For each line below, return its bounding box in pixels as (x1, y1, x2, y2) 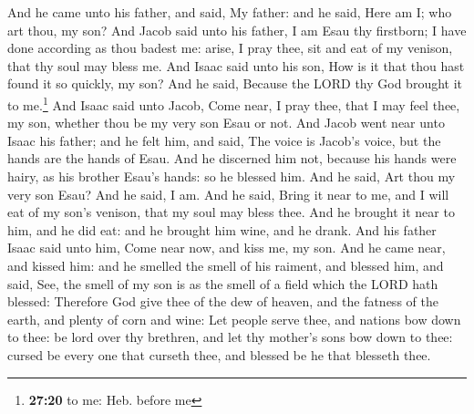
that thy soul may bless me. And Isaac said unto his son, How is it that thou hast (7, 56, 465, 75)
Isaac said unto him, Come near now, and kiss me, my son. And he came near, (7, 238, 446, 257)
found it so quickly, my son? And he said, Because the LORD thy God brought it (7, 74, 463, 93)
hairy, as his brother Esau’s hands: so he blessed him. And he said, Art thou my (7, 167, 456, 185)
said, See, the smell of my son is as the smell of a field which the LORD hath (7, 274, 438, 293)
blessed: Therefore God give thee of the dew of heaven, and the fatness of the (7, 292, 438, 311)
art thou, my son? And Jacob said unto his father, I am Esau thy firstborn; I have (7, 20, 467, 39)
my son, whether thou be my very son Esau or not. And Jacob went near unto (7, 113, 445, 132)
